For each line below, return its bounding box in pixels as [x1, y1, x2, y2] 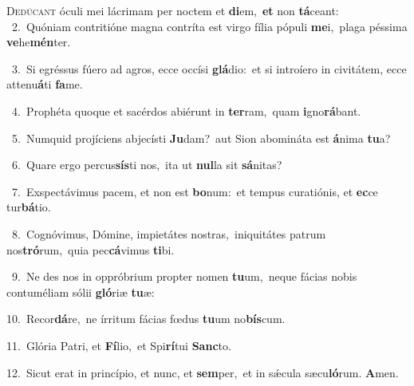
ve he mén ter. [6, 33, 71, 50]
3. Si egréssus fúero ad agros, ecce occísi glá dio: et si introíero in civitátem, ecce [11, 60, 407, 77]
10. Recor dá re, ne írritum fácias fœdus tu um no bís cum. [6, 310, 286, 327]
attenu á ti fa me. [6, 76, 83, 93]
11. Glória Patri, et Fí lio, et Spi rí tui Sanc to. [6, 337, 231, 353]
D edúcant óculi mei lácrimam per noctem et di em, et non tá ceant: [6, 2, 339, 18]
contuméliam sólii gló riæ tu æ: [6, 283, 155, 300]
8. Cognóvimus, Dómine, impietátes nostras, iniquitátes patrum [11, 225, 326, 242]
